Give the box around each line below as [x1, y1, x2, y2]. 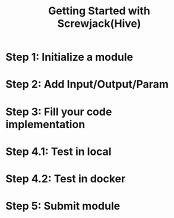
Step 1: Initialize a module [5, 51, 134, 64]
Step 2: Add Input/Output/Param [5, 77, 169, 91]
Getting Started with [48, 4, 151, 18]
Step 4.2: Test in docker [5, 172, 126, 185]
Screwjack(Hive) [57, 17, 141, 30]
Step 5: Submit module [5, 200, 121, 213]
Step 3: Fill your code [5, 105, 112, 119]
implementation [5, 117, 86, 131]
